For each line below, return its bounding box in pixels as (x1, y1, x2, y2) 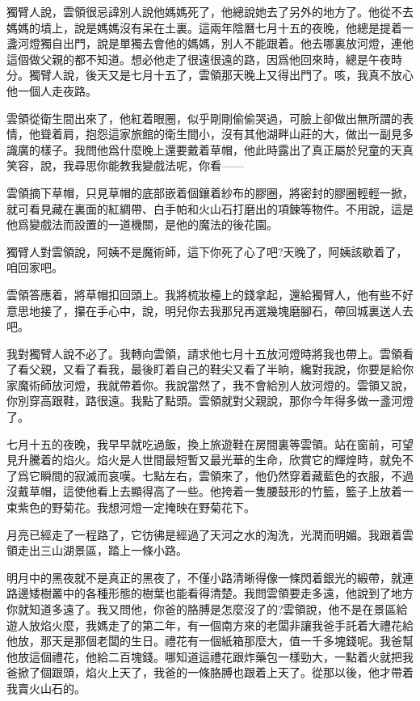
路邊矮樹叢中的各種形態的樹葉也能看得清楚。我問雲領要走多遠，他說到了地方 (6, 585, 414, 602)
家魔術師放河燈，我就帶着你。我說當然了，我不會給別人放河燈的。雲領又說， (6, 376, 414, 393)
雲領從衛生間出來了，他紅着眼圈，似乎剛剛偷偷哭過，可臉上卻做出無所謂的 (6, 109, 402, 126)
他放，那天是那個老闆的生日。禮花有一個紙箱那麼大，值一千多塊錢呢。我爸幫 (6, 632, 414, 649)
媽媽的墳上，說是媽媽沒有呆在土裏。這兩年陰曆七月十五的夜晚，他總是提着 (6, 19, 402, 36)
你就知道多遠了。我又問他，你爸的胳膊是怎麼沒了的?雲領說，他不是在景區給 (6, 601, 408, 617)
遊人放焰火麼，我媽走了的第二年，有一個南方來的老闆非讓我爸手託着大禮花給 (6, 616, 414, 633)
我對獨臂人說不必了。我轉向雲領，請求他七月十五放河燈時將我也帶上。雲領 (6, 344, 402, 361)
